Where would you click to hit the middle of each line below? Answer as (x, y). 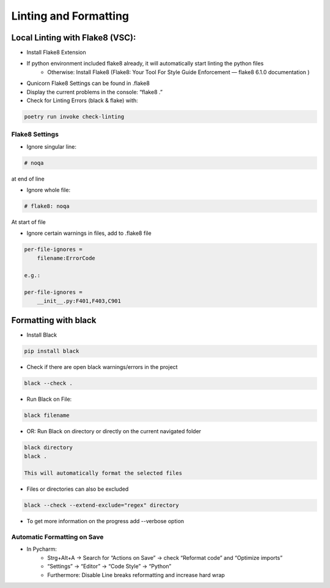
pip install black (52, 351)
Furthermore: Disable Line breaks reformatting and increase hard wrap (136, 575)
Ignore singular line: (51, 146)
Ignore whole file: (48, 190)
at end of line (28, 179)
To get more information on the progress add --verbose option (105, 521)
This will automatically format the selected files (103, 473)
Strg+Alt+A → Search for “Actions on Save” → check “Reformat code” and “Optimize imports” (165, 557)
